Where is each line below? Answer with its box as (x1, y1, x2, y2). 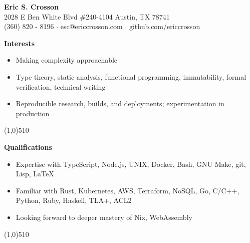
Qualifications (4, 141, 52, 152)
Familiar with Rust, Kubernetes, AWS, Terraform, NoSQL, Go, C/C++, (16, 185, 239, 195)
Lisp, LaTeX (16, 168, 54, 179)
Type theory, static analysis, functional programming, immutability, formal (16, 71, 246, 82)
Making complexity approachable (16, 55, 118, 65)
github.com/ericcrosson (129, 21, 200, 32)
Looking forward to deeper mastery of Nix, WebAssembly (16, 211, 192, 222)
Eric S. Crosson (4, 2, 59, 12)
